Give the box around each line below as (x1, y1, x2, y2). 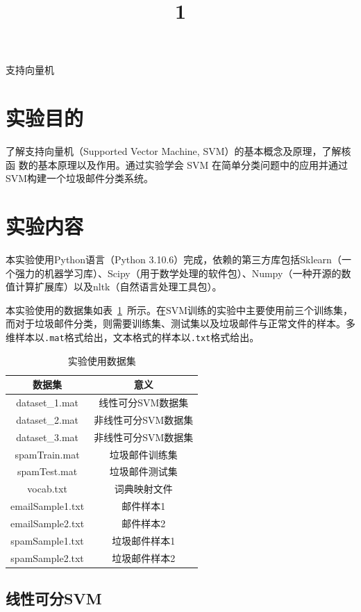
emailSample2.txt (10, 515, 85, 530)
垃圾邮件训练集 (109, 447, 178, 461)
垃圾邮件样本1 (112, 533, 176, 547)
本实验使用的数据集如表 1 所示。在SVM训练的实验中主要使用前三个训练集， (6, 302, 353, 317)
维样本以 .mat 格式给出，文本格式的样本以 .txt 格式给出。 (6, 329, 260, 344)
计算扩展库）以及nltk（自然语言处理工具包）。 (15, 279, 222, 294)
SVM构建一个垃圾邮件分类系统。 (6, 171, 154, 185)
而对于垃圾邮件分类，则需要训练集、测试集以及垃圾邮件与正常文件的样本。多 (6, 316, 355, 331)
